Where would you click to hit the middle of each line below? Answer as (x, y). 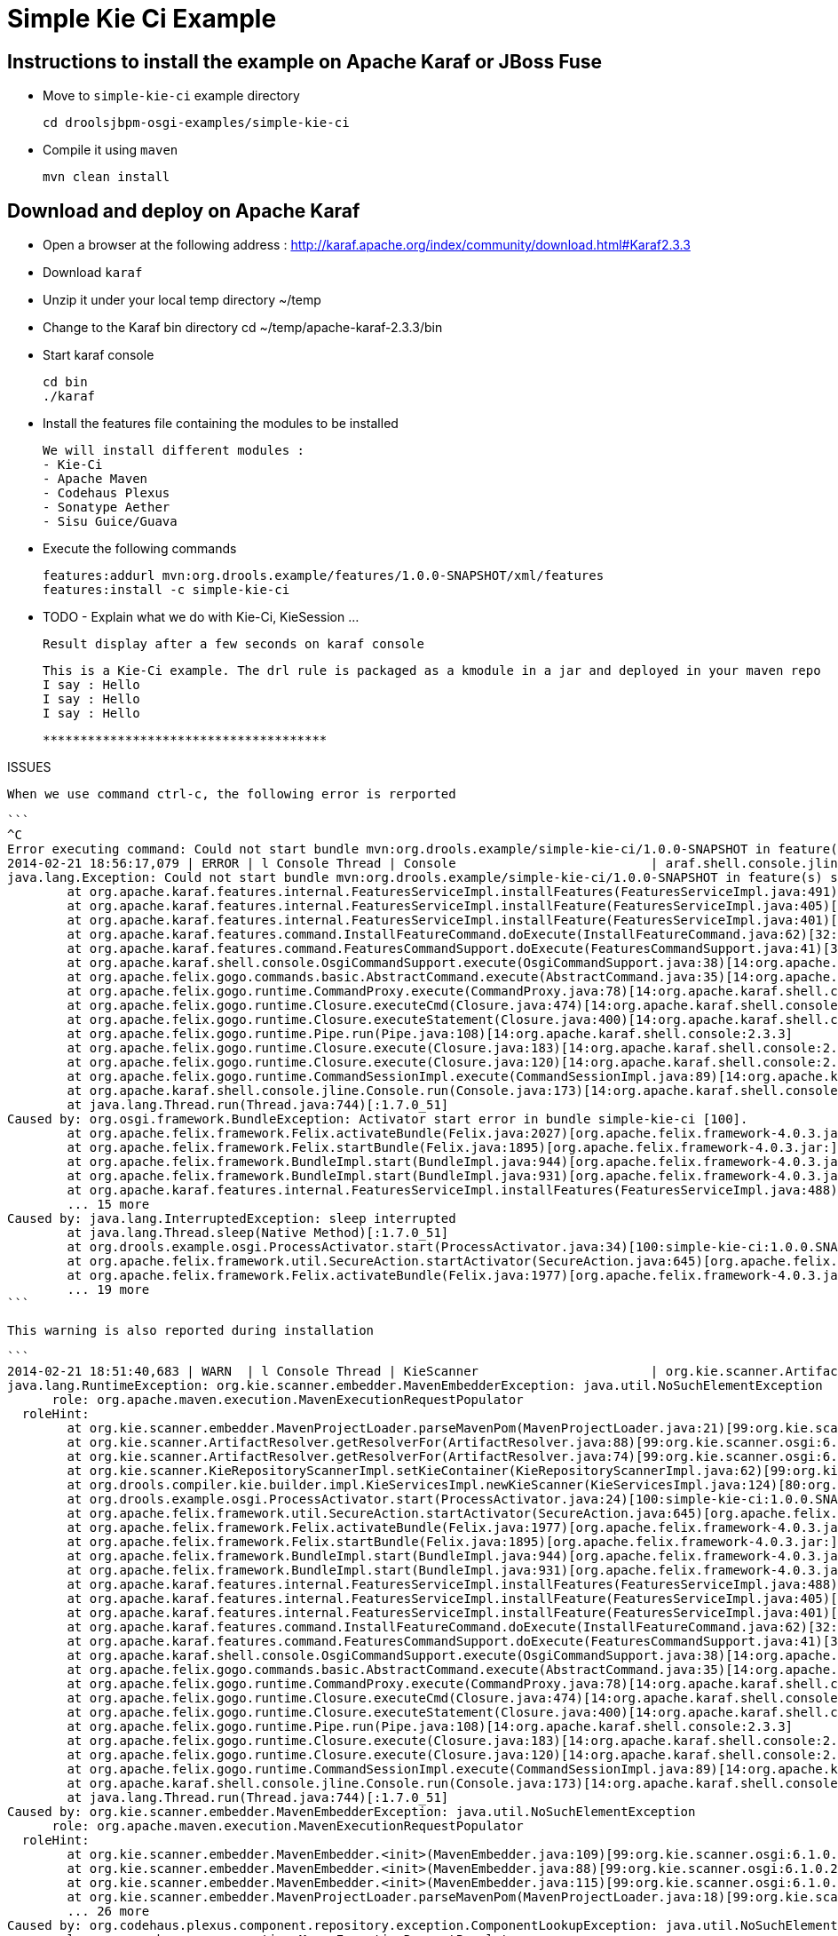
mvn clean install (107, 177)
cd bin (65, 382)
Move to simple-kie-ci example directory (171, 96)
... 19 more (108, 1290)
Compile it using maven (111, 150)
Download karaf (93, 273)
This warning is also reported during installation (191, 1331)
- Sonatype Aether (107, 508)
